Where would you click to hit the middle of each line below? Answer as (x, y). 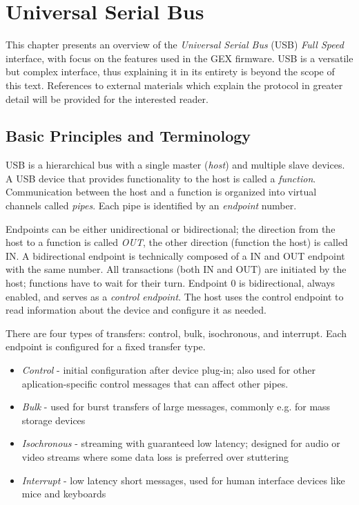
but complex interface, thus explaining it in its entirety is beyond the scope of (170, 72)
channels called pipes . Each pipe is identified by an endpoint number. (151, 206)
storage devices (54, 420)
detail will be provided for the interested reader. (107, 98)
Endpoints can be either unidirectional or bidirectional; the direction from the (171, 228)
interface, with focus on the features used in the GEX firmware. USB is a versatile (179, 58)
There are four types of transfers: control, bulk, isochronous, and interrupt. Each (176, 333)
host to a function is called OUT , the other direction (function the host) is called (177, 242)
